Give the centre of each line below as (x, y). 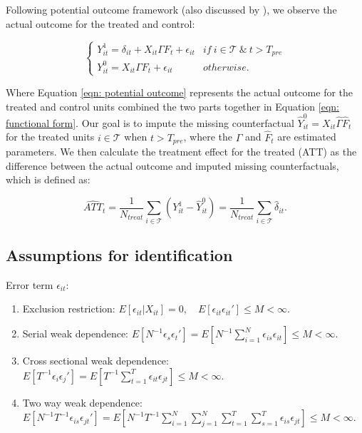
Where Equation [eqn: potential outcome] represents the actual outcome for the (180, 92)
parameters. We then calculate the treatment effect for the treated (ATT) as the (181, 152)
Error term (30, 284)
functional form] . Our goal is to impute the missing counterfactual (150, 122)
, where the (208, 137)
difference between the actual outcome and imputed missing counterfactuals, (172, 165)
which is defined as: (48, 179)
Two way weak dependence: (82, 402)
